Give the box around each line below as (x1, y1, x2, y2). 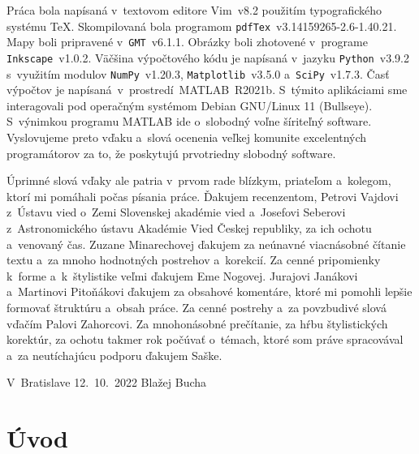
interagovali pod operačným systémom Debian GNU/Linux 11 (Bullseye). (6, 96, 373, 113)
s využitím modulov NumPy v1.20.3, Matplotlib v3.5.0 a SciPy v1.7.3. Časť (6, 65, 390, 82)
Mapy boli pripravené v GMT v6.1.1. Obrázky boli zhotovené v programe (6, 33, 368, 50)
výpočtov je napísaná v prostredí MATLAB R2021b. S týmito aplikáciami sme (6, 81, 408, 98)
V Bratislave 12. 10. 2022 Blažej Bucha (6, 374, 207, 391)
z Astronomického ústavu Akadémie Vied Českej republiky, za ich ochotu (6, 219, 372, 236)
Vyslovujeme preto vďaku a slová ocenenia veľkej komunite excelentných (6, 129, 367, 145)
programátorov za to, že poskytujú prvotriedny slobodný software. (6, 144, 336, 161)
